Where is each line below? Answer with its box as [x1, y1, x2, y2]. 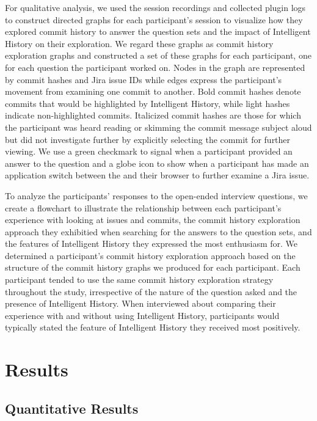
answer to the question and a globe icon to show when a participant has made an [5, 156, 309, 169]
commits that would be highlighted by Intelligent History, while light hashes [5, 97, 290, 109]
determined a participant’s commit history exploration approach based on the [5, 249, 296, 262]
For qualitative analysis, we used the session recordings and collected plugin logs [5, 1, 306, 13]
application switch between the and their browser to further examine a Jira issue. [5, 169, 310, 181]
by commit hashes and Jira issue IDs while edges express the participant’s [5, 73, 282, 86]
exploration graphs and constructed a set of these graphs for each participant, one [5, 49, 312, 62]
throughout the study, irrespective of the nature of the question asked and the [5, 285, 297, 298]
